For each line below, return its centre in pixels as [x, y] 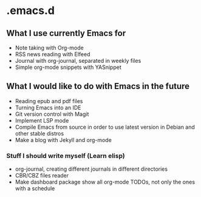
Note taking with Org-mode [49, 48]
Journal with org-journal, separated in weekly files [78, 61]
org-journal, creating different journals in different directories [91, 169]
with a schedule [35, 188]
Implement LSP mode [42, 120]
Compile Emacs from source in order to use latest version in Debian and [105, 127]
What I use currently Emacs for [66, 33]
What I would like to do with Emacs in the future [98, 86]
